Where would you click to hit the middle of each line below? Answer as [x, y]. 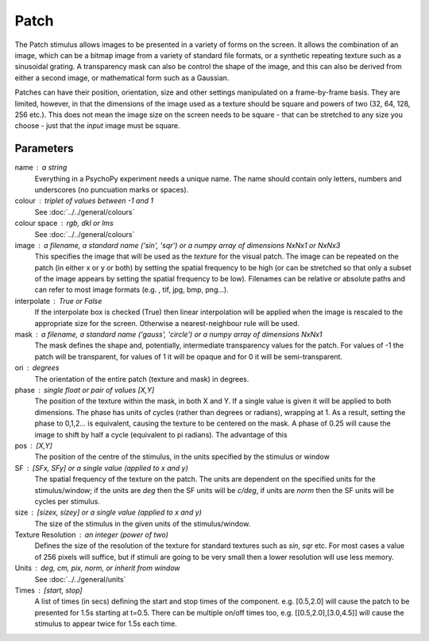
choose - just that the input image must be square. [97, 126]
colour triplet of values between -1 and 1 [84, 201]
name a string [41, 168]
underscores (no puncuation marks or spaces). [112, 189]
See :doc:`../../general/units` [80, 579]
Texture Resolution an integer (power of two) [91, 535]
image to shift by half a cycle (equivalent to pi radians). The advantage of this [161, 434]
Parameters [44, 148]
